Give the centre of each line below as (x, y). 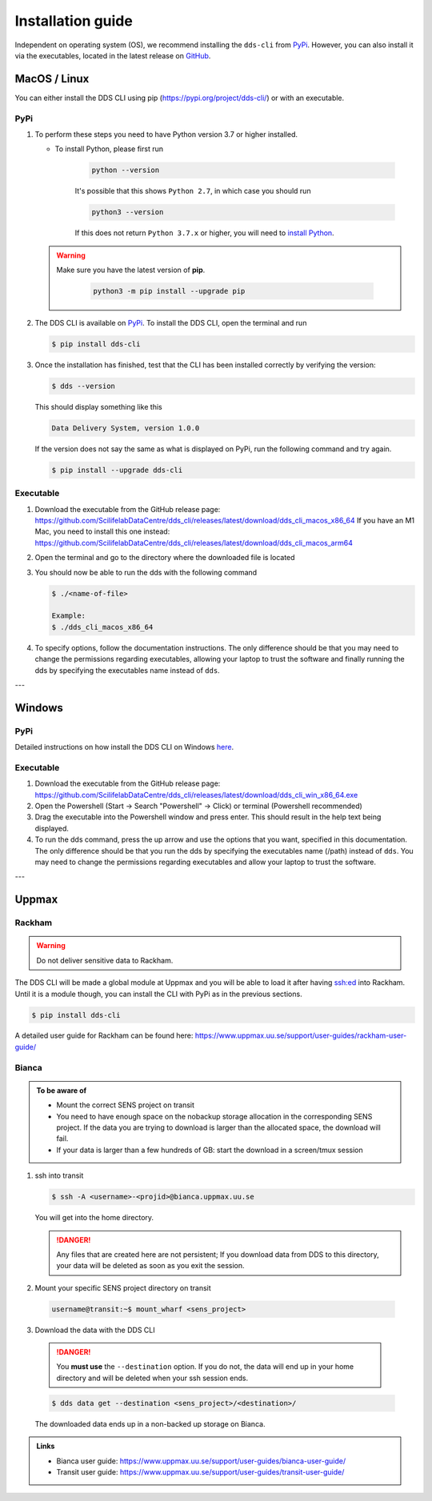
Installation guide (74, 21)
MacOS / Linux (52, 79)
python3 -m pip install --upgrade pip (169, 291)
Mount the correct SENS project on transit (126, 1105)
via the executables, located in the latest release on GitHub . (113, 55)
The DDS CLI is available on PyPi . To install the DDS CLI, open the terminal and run (171, 323)
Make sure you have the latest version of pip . (131, 270)
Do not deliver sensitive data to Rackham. (105, 960)
